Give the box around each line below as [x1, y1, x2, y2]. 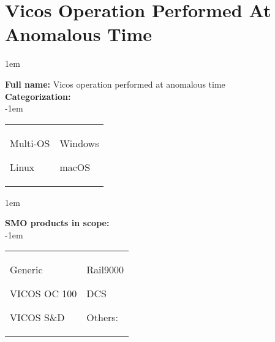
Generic [10, 262, 43, 277]
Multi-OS [10, 135, 50, 150]
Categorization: [5, 89, 71, 102]
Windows [59, 135, 99, 150]
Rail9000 [86, 262, 124, 277]
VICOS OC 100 [10, 286, 77, 301]
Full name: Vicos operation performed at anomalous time [5, 77, 225, 90]
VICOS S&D [10, 310, 65, 325]
